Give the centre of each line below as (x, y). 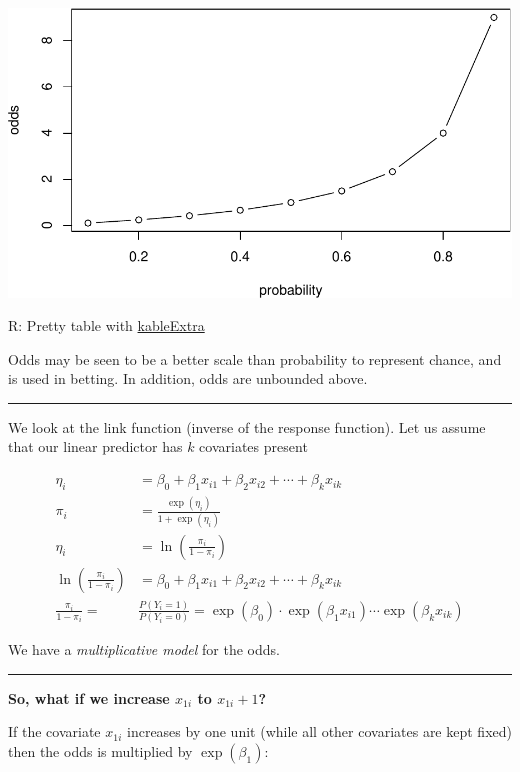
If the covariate (54, 731)
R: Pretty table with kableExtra (106, 325)
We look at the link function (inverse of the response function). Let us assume (247, 426)
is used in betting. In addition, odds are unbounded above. (188, 378)
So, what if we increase (89, 697)
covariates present (253, 446)
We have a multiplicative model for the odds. (144, 649)
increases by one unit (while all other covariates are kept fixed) (319, 731)
